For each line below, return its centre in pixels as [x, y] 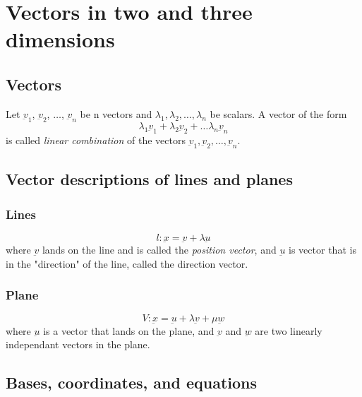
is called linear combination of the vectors [96, 140]
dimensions [60, 39]
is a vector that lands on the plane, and [129, 330]
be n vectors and [116, 113]
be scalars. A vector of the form [278, 113]
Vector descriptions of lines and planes [149, 179]
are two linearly [289, 330]
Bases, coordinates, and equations [132, 383]
